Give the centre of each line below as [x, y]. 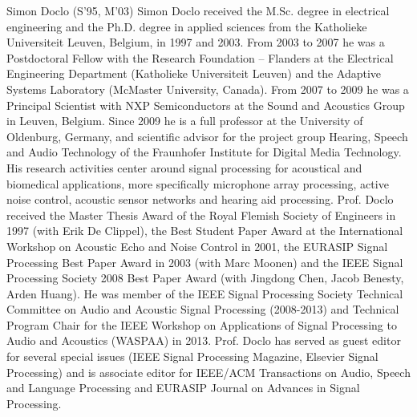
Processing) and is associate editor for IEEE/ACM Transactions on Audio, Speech [208, 372]
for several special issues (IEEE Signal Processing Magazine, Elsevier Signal [192, 356]
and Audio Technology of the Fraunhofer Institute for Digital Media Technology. [204, 152]
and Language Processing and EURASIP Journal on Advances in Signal [183, 388]
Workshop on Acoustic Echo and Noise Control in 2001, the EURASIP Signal [197, 246]
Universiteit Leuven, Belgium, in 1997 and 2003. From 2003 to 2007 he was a [196, 42]
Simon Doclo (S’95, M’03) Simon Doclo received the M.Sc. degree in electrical [198, 10]
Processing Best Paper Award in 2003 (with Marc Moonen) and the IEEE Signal [205, 262]
